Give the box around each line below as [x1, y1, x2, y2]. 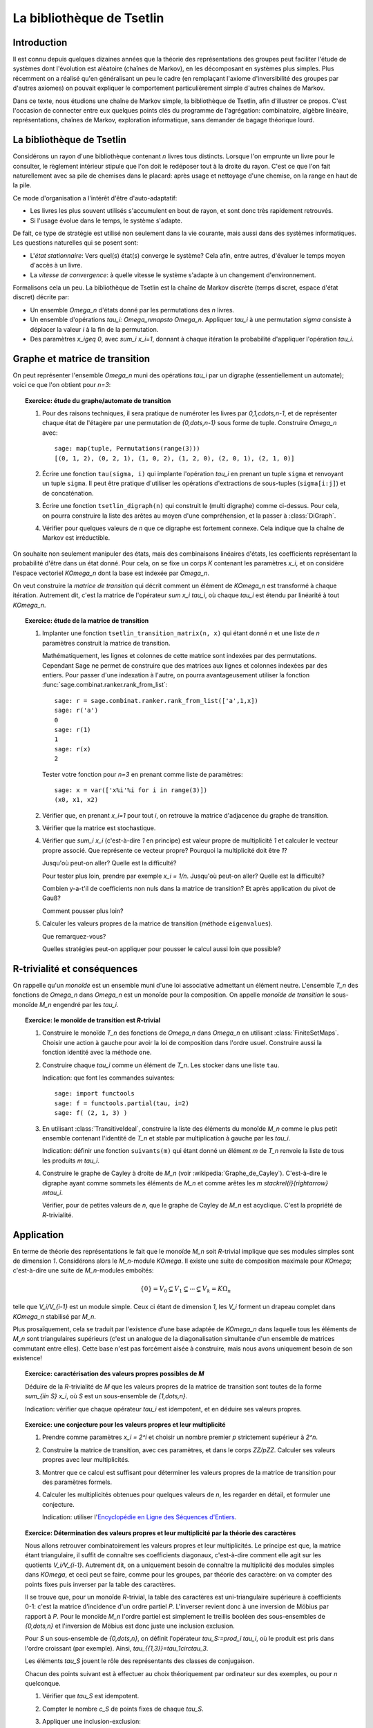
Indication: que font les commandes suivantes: [42, 1073, 175, 1082]
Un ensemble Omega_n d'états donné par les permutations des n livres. [30, 306, 235, 314]
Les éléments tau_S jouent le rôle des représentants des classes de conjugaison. [25, 1657, 255, 1665]
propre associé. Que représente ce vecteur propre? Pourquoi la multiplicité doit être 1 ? [42, 846, 287, 854]
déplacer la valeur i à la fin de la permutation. [30, 325, 159, 333]
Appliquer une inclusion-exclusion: [42, 1718, 141, 1726]
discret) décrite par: [12, 293, 70, 301]
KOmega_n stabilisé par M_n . [12, 1312, 96, 1320]
